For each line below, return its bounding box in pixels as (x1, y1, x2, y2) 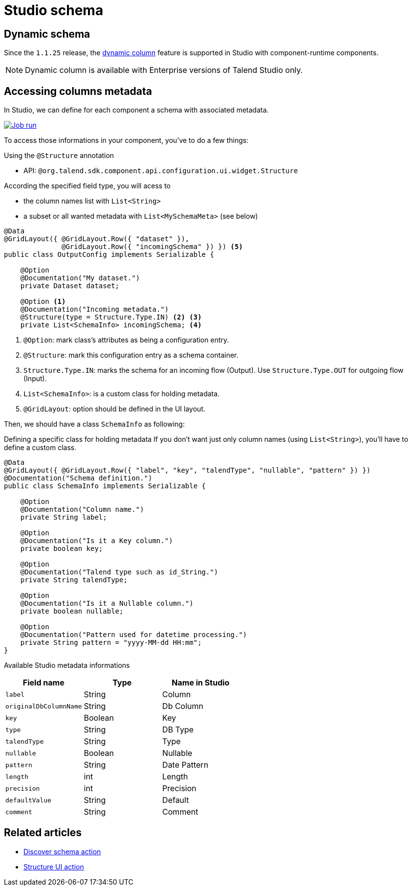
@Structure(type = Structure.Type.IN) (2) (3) (20, 313, 202, 321)
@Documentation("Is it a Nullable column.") (20, 599, 194, 608)
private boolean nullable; (20, 607, 124, 616)
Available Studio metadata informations (4, 661, 130, 670)
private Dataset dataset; (20, 282, 120, 290)
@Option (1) (20, 297, 66, 306)
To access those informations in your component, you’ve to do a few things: (4, 136, 249, 145)
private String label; (20, 513, 107, 522)
